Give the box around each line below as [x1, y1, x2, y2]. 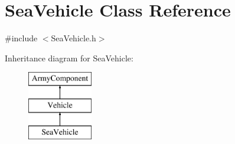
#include [5, 32, 38, 44]
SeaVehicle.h [51, 32, 96, 44]
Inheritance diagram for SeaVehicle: [5, 51, 133, 64]
